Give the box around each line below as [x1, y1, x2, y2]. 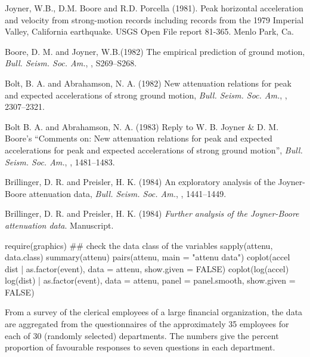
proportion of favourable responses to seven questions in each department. [5, 341, 275, 353]
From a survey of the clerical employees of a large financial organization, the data [5, 306, 303, 318]
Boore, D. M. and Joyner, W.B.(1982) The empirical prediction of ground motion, [5, 45, 305, 57]
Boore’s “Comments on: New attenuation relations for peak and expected [5, 132, 272, 144]
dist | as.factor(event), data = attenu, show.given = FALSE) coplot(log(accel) [5, 262, 289, 275]
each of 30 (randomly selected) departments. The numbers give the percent [5, 329, 279, 341]
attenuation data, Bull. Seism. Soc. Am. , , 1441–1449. [29, 187, 227, 199]
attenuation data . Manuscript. [5, 218, 114, 231]
